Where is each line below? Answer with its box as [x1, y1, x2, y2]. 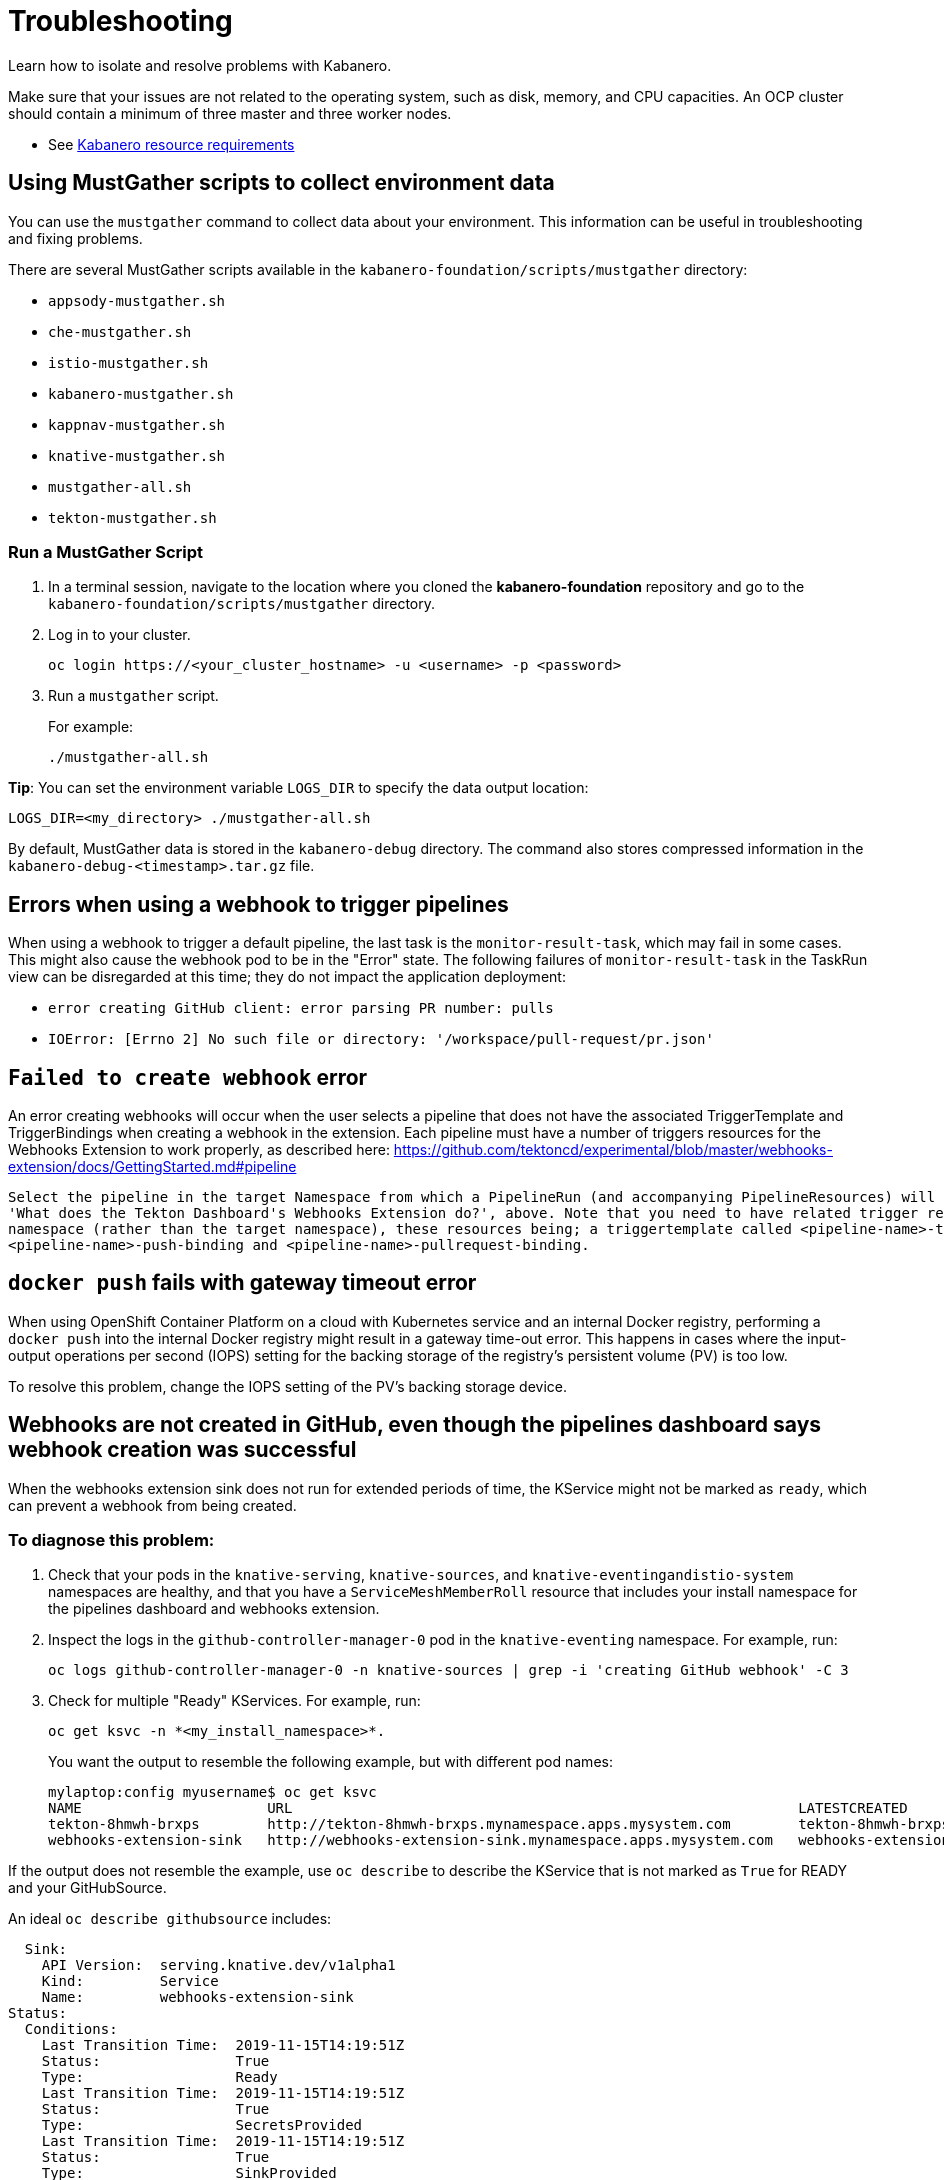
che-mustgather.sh [48, 323, 192, 340]
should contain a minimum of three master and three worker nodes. [8, 104, 452, 122]
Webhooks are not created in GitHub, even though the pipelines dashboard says [8, 1412, 822, 1438]
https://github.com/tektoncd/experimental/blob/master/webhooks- [393, 1141, 833, 1159]
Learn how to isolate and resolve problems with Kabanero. [8, 56, 392, 74]
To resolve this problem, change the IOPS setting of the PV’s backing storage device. [8, 1377, 568, 1395]
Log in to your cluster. [48, 626, 191, 644]
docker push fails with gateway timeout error [8, 1270, 477, 1296]
